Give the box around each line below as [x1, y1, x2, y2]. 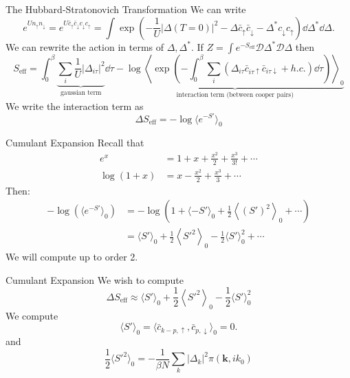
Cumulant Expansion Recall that [6, 135, 144, 150]
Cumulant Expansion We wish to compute [6, 272, 184, 287]
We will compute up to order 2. [6, 249, 138, 264]
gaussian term [60, 89, 102, 96]
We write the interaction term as [6, 98, 144, 113]
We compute [6, 308, 58, 322]
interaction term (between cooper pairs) [176, 91, 294, 99]
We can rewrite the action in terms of [6, 39, 164, 54]
